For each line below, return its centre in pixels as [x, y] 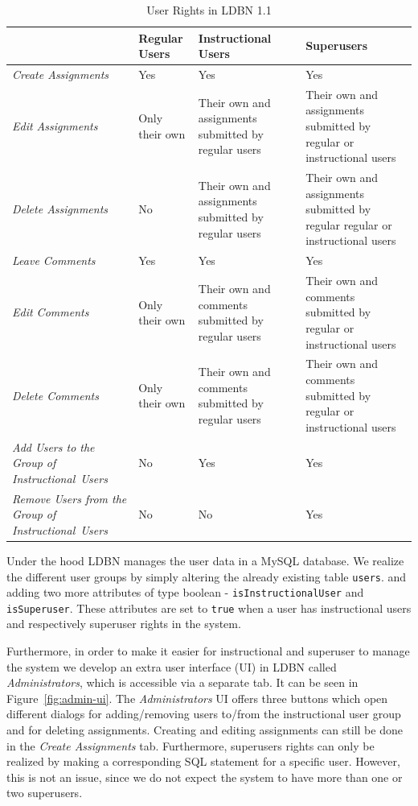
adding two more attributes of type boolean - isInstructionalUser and [185, 592]
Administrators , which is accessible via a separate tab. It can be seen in [182, 682]
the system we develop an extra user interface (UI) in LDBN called [172, 666]
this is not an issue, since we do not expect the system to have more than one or [205, 777]
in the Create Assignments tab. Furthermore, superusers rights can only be [191, 745]
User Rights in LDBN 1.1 [209, 10]
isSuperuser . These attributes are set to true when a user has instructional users [209, 608]
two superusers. [45, 793]
